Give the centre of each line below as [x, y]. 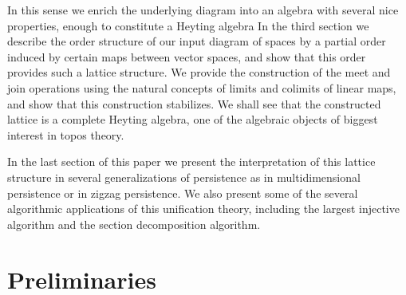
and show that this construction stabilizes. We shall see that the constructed [194, 103]
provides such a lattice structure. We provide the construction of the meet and [199, 72]
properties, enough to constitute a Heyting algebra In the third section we [188, 25]
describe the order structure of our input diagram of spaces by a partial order [197, 41]
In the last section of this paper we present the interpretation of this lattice [191, 161]
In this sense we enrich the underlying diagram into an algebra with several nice [203, 10]
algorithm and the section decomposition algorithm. [134, 224]
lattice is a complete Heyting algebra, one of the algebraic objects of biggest [193, 119]
